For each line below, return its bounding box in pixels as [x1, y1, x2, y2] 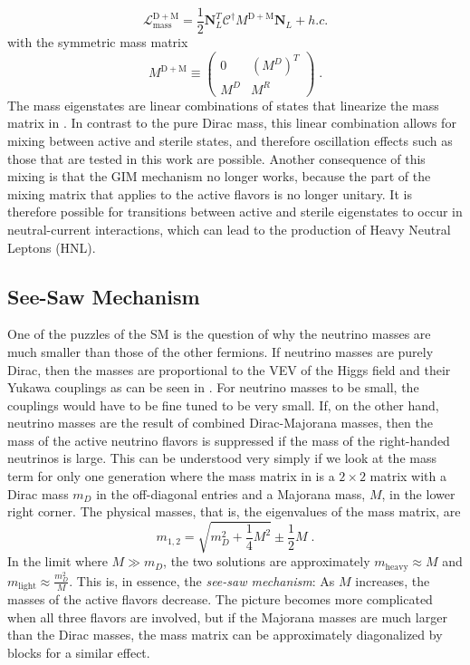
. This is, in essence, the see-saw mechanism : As [69, 571, 335, 590]
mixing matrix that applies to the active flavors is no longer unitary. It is [7, 184, 412, 203]
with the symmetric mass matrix [7, 33, 188, 52]
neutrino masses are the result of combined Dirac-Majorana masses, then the [7, 413, 433, 432]
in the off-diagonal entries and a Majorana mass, [96, 484, 366, 503]
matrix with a [369, 467, 447, 486]
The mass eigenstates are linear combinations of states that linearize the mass [7, 95, 439, 114]
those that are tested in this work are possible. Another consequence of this [7, 149, 426, 168]
